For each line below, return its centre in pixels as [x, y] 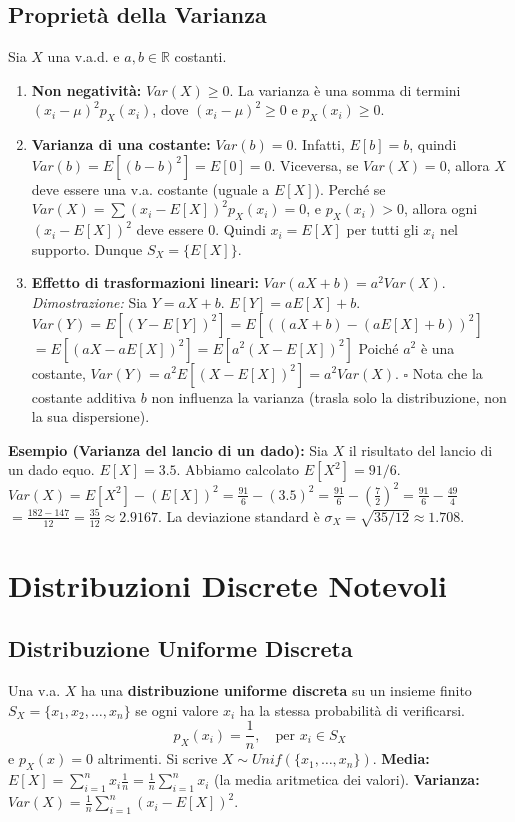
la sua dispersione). [90, 416]
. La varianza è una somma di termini [345, 89]
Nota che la [447, 372]
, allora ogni [440, 208]
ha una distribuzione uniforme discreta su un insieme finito [276, 690]
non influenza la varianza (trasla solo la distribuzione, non [329, 396]
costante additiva [84, 396]
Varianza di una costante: [121, 144]
